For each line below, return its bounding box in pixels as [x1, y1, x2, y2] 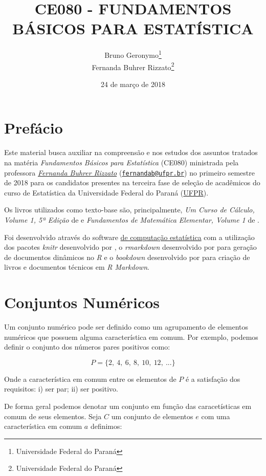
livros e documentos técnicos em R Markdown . [4, 262, 149, 272]
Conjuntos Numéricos [4, 292, 160, 313]
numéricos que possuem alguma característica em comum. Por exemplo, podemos [4, 331, 258, 342]
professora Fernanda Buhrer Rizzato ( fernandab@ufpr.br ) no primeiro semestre [4, 167, 255, 178]
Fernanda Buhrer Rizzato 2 [92, 60, 174, 72]
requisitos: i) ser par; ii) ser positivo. [4, 383, 118, 394]
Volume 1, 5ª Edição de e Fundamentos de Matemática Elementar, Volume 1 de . [4, 214, 260, 225]
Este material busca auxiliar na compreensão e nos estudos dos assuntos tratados [4, 147, 258, 158]
